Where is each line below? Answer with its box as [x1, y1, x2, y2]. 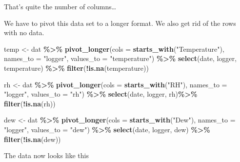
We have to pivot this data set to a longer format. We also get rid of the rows [4, 18, 236, 28]
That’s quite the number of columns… [4, 1, 117, 11]
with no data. [4, 27, 44, 38]
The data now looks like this [4, 150, 89, 161]
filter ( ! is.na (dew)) [4, 134, 61, 144]
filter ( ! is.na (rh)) [4, 98, 56, 108]
